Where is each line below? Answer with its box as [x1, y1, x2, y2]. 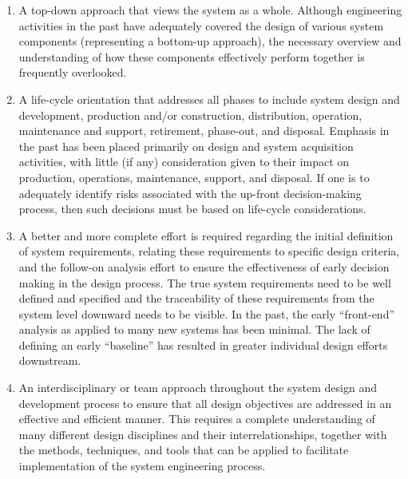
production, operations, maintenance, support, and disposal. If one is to [18, 168, 370, 185]
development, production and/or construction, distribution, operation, [18, 106, 362, 123]
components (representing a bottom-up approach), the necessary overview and [18, 33, 402, 49]
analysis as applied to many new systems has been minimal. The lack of [18, 321, 370, 338]
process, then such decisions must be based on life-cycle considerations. [18, 200, 366, 217]
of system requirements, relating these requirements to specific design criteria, [18, 243, 400, 259]
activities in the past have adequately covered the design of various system [18, 17, 384, 34]
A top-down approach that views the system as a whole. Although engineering [18, 2, 402, 18]
